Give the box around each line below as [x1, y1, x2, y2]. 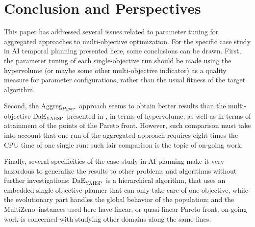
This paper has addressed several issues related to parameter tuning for [4, 26, 219, 37]
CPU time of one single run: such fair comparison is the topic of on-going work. [4, 139, 243, 150]
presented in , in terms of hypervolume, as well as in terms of [67, 110, 251, 121]
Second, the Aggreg [4, 101, 62, 111]
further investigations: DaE [4, 175, 85, 185]
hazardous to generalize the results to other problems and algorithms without [4, 165, 237, 176]
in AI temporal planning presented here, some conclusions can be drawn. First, [4, 46, 241, 56]
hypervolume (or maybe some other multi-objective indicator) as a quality [4, 65, 227, 75]
